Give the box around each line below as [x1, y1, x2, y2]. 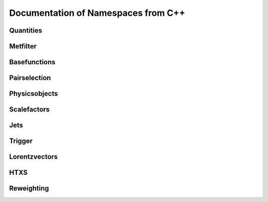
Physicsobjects [9, 90, 58, 98]
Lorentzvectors [9, 152, 58, 161]
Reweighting [9, 184, 49, 193]
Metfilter [9, 42, 37, 50]
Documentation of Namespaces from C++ [9, 7, 186, 18]
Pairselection [9, 74, 51, 82]
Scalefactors [9, 105, 50, 114]
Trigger [9, 137, 33, 146]
